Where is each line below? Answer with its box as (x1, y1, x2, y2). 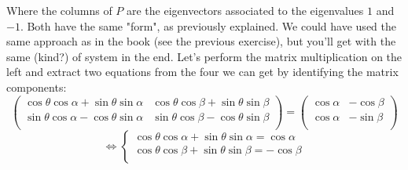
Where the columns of (6, 2, 112, 18)
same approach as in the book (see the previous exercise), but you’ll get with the (6, 33, 396, 49)
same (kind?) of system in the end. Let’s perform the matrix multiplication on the (6, 48, 402, 64)
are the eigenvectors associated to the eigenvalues (126, 2, 364, 18)
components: (6, 78, 67, 95)
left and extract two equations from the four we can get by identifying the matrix (6, 63, 399, 80)
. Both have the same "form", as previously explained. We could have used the (20, 17, 396, 34)
